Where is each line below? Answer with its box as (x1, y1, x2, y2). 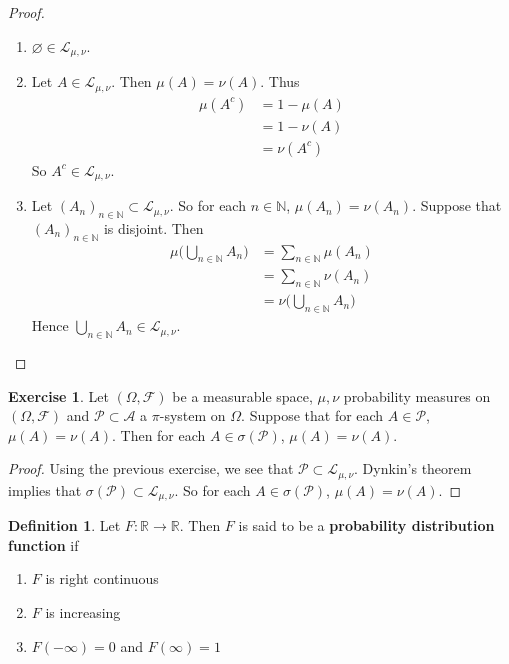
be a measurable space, (172, 385, 313, 406)
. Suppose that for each (241, 405, 384, 426)
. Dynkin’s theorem (354, 458, 472, 479)
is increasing (45, 601, 121, 622)
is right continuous (45, 568, 159, 589)
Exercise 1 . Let (8, 385, 109, 406)
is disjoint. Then (103, 217, 204, 238)
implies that (8, 479, 82, 500)
